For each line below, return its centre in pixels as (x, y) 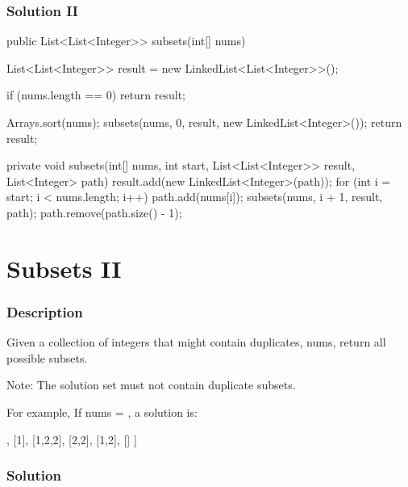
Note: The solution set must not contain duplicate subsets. (151, 385)
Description (45, 311)
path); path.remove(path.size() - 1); (94, 212)
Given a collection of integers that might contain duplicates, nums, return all (196, 342)
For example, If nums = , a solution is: (102, 411)
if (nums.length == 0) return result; (96, 95)
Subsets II (64, 268)
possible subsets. (47, 357)
